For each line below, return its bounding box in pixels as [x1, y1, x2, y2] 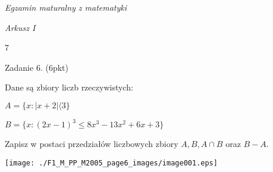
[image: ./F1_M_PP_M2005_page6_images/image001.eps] [5, 159, 218, 168]
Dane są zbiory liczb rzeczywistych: [5, 81, 133, 93]
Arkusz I [5, 21, 36, 33]
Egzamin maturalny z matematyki [5, 1, 127, 13]
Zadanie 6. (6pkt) [5, 61, 68, 73]
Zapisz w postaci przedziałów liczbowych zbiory [5, 137, 178, 150]
